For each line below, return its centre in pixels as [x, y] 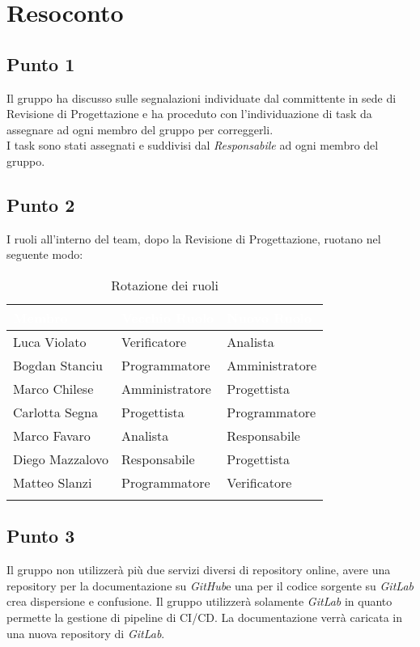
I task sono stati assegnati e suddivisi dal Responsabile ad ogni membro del [193, 145]
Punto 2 [41, 204]
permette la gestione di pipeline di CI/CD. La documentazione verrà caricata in [205, 617]
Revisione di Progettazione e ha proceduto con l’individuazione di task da [189, 114]
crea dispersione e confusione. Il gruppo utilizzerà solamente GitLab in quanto [199, 601]
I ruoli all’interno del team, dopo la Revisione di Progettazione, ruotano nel [194, 238]
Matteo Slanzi [53, 482]
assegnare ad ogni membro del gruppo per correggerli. [140, 129]
